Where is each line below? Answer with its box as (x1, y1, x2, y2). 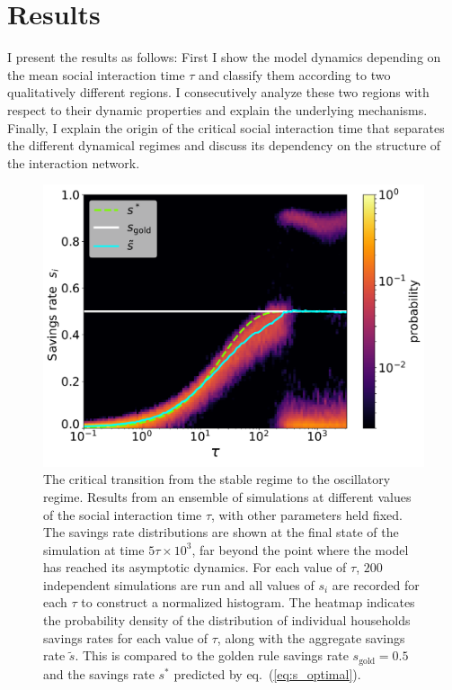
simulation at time (43, 540, 145, 559)
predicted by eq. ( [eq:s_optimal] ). (173, 664, 361, 683)
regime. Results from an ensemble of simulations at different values (43, 487, 412, 506)
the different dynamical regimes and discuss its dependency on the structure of (7, 136, 441, 155)
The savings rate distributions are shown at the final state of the (43, 523, 399, 542)
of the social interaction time (43, 505, 202, 524)
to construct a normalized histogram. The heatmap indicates (81, 593, 415, 612)
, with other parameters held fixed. (211, 505, 403, 524)
